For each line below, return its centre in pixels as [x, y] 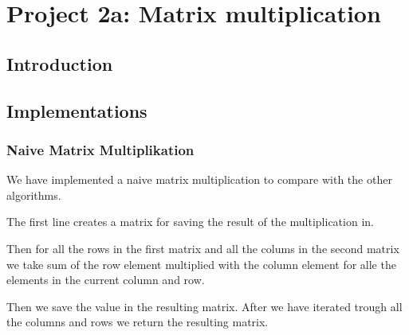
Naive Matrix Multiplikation [100, 149]
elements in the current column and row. [106, 280]
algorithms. [34, 195]
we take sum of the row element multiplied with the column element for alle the [201, 264]
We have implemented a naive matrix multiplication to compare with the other [199, 179]
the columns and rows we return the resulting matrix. [138, 322]
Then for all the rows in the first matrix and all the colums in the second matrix [203, 248]
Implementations [77, 110]
